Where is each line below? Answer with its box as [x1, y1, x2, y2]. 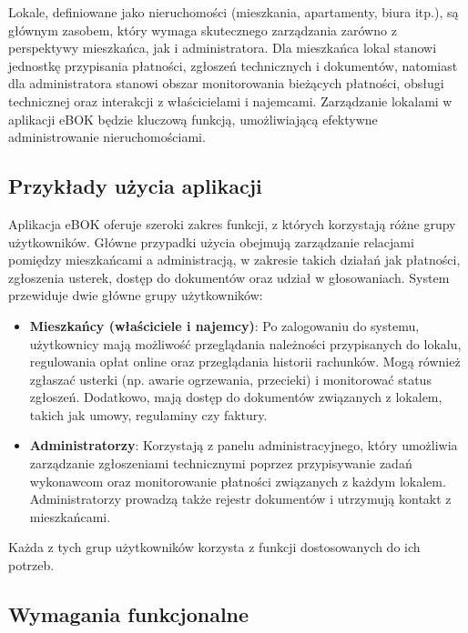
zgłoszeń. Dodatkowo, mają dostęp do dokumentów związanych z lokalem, [29, 387, 443, 407]
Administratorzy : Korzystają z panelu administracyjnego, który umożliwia [29, 436, 458, 455]
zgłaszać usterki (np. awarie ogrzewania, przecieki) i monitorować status [29, 369, 432, 388]
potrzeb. [8, 556, 55, 575]
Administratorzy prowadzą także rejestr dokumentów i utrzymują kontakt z [29, 489, 452, 508]
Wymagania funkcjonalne [8, 600, 249, 628]
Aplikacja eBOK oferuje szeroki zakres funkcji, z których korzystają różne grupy [8, 214, 456, 233]
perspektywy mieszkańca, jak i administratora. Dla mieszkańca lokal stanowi [8, 38, 437, 57]
